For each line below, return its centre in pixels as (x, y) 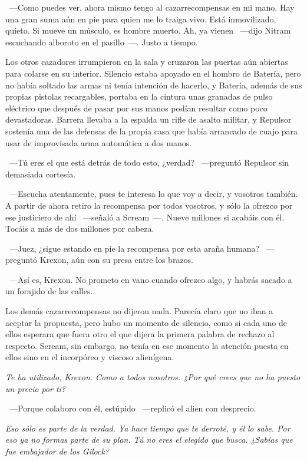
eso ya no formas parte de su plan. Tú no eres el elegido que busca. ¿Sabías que (149, 439)
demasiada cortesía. (41, 174)
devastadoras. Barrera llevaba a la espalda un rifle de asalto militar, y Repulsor (148, 119)
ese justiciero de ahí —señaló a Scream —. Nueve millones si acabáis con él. (145, 217)
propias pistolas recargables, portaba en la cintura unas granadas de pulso (139, 96)
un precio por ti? (35, 388)
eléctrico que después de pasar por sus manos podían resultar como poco (136, 108)
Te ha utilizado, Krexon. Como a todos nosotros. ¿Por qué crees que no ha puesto (153, 377)
